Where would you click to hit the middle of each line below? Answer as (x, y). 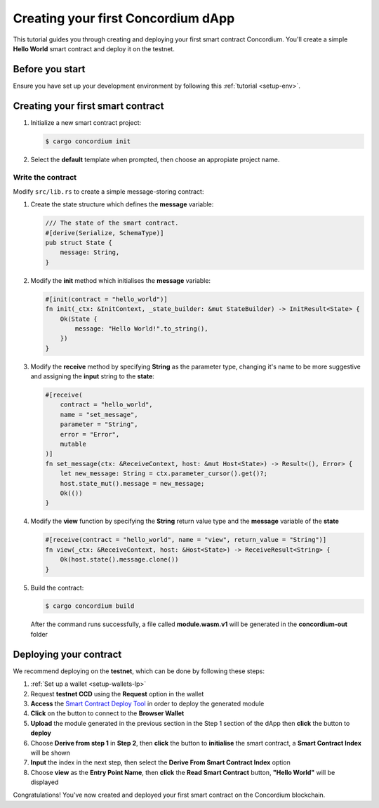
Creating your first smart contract (88, 106)
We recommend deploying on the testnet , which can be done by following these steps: (139, 671)
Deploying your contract (67, 654)
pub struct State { (79, 243)
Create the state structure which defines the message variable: (122, 204)
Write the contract (45, 178)
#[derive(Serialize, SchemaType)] (105, 233)
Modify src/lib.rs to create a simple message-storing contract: (108, 191)
